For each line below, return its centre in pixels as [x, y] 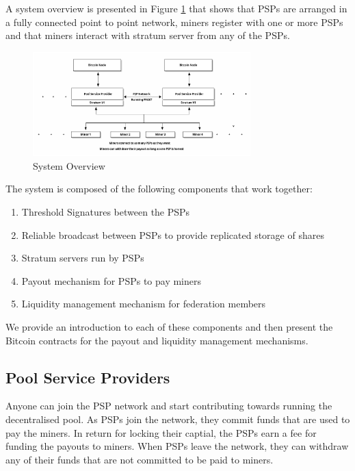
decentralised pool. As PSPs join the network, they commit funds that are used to [178, 419]
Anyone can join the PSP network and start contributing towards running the [169, 406]
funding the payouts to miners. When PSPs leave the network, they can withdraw [177, 446]
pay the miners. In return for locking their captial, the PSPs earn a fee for [161, 432]
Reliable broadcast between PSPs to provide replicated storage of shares [173, 234]
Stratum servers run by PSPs [83, 258]
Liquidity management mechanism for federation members [144, 304]
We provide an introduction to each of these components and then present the [169, 327]
